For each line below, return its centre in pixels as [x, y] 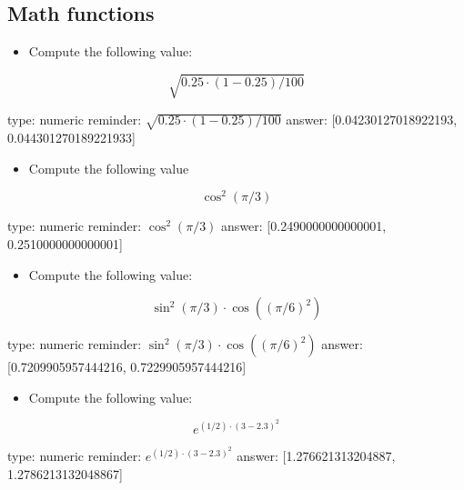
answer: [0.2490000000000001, [304, 226]
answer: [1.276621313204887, [316, 456]
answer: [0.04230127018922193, [372, 120]
